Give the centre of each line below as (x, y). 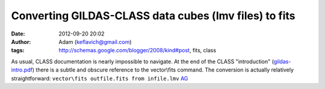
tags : (18, 51)
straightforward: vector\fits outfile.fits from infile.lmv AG (100, 78)
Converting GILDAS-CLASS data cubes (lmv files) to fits (153, 16)
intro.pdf (22, 70)
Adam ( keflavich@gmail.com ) (95, 41)
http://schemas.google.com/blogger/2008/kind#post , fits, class (138, 51)
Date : (18, 34)
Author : (21, 41)
